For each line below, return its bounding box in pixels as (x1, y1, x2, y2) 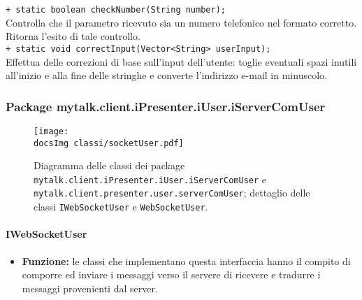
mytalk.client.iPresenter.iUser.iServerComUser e (34, 171, 267, 186)
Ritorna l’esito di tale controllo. (6, 29, 140, 43)
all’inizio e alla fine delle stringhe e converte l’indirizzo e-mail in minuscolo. (6, 68, 327, 83)
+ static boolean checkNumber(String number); (6, 5, 226, 15)
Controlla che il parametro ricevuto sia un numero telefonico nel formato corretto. (6, 15, 357, 29)
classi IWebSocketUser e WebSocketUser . (34, 199, 208, 214)
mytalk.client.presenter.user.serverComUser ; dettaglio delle (34, 185, 310, 200)
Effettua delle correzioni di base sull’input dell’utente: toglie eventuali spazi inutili (6, 54, 357, 69)
